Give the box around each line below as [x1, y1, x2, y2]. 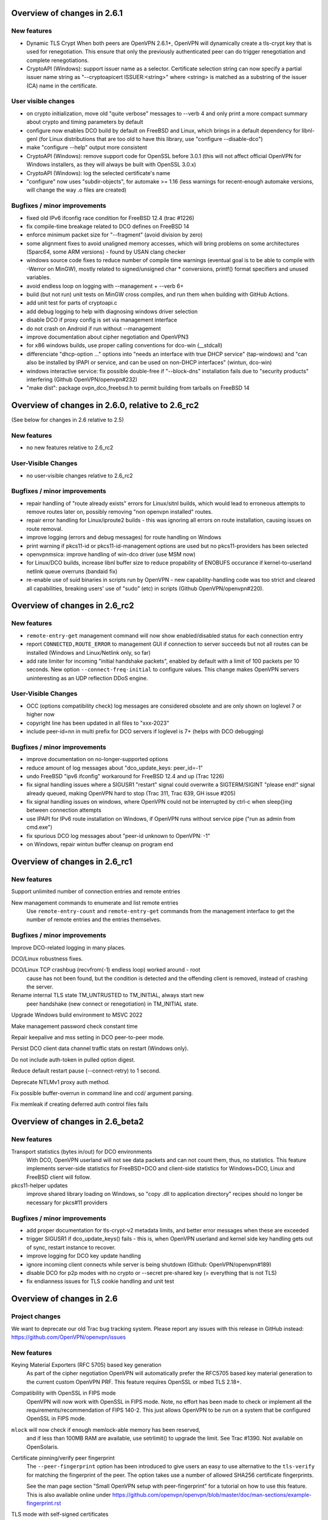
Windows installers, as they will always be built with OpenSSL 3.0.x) [26, 161, 197, 168]
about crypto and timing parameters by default [26, 119, 143, 126]
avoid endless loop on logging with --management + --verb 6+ [26, 282, 184, 289]
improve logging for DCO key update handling [26, 1252, 142, 1260]
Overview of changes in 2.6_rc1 [11, 856, 133, 866]
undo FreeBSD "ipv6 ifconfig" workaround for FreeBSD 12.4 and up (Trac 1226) [26, 772, 225, 779]
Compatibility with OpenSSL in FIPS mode [11, 1389, 116, 1397]
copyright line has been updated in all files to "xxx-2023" [26, 719, 169, 727]
